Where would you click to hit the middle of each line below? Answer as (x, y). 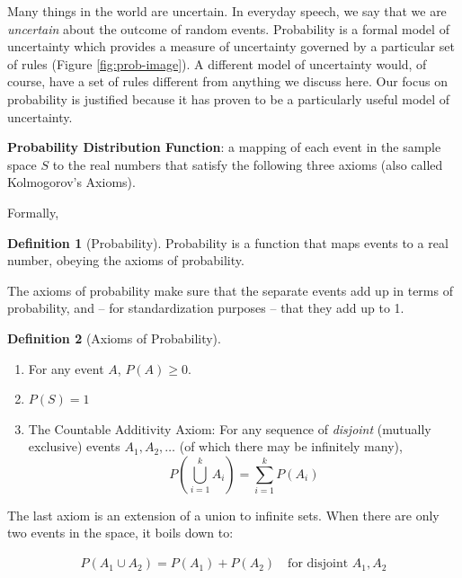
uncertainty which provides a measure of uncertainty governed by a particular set (231, 46)
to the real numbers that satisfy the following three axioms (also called (248, 164)
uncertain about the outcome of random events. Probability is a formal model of (228, 28)
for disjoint (318, 564)
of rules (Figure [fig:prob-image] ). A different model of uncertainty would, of (217, 63)
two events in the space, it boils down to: (120, 533)
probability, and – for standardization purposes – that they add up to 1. (206, 308)
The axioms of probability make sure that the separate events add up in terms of (230, 290)
